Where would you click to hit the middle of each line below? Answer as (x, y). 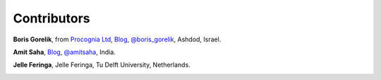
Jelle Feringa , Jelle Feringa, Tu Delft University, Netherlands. (102, 65)
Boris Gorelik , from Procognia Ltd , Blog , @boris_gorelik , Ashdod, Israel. (117, 39)
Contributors (52, 18)
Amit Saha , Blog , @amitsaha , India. (64, 52)
